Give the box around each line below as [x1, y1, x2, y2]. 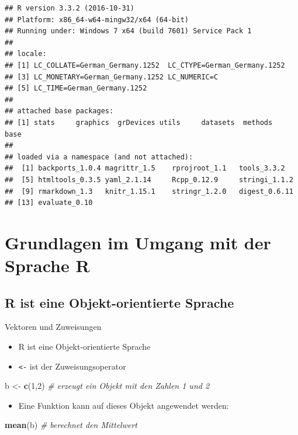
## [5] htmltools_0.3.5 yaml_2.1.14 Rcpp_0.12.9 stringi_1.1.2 [5, 175, 293, 184]
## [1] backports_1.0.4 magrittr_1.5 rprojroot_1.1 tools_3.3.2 [5, 164, 285, 173]
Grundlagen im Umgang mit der [5, 230, 271, 254]
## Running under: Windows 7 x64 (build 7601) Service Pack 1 [5, 27, 252, 36]
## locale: [5, 50, 47, 58]
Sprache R [5, 253, 90, 277]
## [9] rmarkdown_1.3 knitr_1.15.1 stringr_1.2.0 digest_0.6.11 [5, 187, 293, 196]
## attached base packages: [5, 107, 114, 116]
